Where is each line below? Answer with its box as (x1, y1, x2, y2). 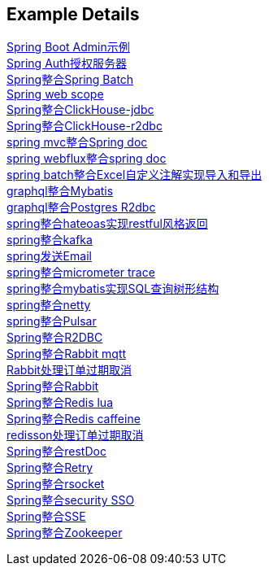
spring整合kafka (7, 233, 93, 247)
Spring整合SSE (7, 509, 86, 524)
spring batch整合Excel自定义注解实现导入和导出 (7, 168, 262, 182)
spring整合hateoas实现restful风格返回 (7, 216, 208, 231)
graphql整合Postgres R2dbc (7, 200, 156, 215)
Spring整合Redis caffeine (7, 412, 141, 426)
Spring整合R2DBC (7, 330, 103, 345)
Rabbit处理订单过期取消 (7, 363, 132, 378)
